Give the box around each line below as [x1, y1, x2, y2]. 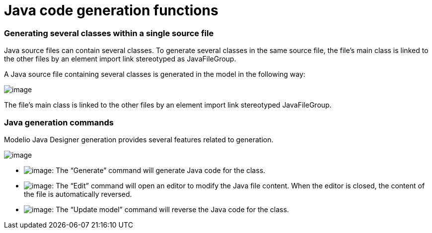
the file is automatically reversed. [24, 189, 132, 198]
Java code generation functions [4, 2, 218, 19]
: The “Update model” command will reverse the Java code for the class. [52, 205, 289, 214]
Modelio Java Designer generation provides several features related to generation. [4, 135, 274, 144]
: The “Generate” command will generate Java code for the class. [52, 166, 266, 175]
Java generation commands [4, 117, 114, 127]
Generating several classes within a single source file [4, 28, 214, 38]
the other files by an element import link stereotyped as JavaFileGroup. [4, 55, 236, 63]
